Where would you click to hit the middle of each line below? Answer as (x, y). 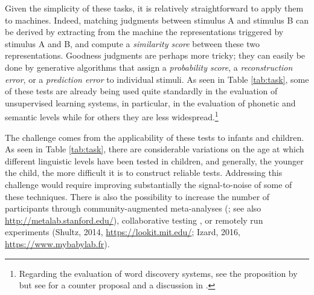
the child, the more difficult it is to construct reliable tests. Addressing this (144, 173)
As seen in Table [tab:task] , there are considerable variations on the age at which (155, 149)
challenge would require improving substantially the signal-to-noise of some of (149, 184)
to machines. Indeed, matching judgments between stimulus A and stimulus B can (157, 20)
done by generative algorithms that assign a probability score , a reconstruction (149, 67)
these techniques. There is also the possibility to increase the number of (137, 196)
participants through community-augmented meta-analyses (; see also (133, 208)
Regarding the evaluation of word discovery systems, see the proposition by (158, 273)
